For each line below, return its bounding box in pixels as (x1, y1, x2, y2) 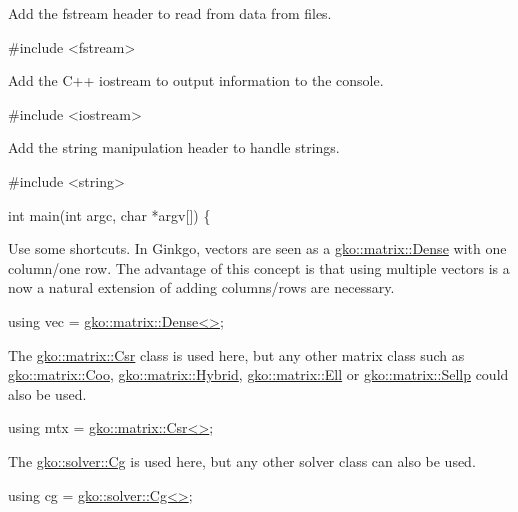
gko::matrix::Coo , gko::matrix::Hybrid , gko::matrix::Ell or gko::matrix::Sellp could (8, 364, 509, 385)
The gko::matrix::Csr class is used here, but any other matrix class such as (8, 344, 465, 365)
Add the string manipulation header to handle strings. (8, 137, 340, 158)
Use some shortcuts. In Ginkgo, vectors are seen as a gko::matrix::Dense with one (8, 238, 507, 259)
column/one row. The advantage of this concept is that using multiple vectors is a (8, 257, 510, 278)
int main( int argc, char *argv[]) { (8, 204, 211, 225)
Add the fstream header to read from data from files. (8, 3, 332, 23)
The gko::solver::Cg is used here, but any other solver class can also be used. (8, 450, 476, 471)
